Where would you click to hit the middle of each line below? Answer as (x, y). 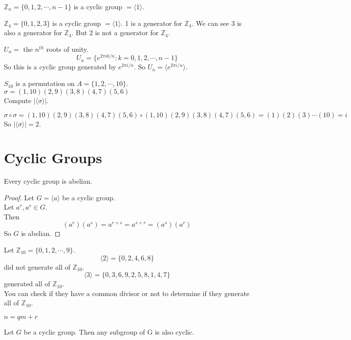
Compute (18, 100)
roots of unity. (67, 49)
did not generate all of (37, 266)
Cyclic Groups (53, 158)
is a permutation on (45, 83)
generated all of (27, 284)
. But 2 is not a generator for (115, 32)
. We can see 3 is (217, 23)
